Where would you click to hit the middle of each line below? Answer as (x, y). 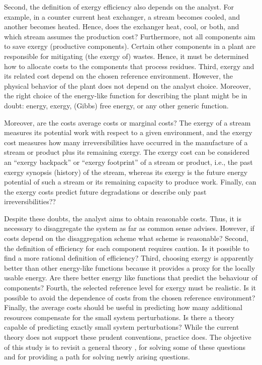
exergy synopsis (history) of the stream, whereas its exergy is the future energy (126, 172)
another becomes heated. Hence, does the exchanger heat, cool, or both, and (122, 26)
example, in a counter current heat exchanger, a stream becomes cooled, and (122, 16)
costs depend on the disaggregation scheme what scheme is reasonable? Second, (126, 238)
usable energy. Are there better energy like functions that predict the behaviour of (131, 278)
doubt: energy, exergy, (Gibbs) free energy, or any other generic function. (116, 105)
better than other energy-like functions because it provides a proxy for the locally (130, 267)
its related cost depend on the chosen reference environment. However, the (118, 76)
